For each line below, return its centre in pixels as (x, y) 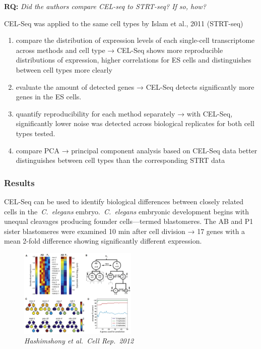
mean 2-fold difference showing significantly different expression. (103, 241)
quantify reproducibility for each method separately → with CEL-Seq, (124, 113)
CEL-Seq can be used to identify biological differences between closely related (124, 201)
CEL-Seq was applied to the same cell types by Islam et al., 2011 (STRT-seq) (124, 23)
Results (19, 182)
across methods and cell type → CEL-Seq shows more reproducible (119, 50)
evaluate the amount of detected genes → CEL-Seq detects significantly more (135, 86)
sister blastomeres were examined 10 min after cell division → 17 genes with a (125, 231)
